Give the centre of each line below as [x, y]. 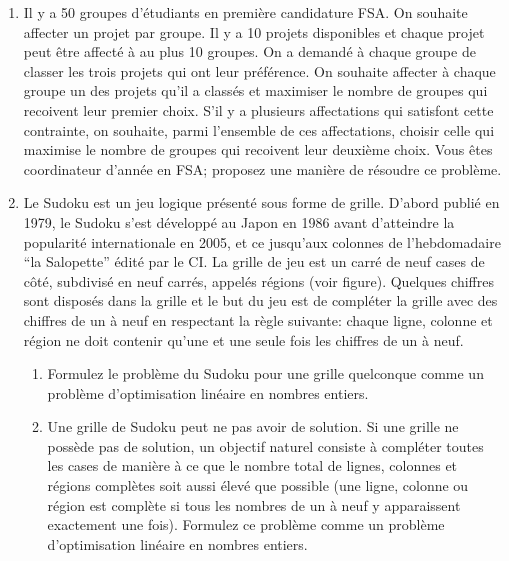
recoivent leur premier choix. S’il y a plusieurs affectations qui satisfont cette [258, 109]
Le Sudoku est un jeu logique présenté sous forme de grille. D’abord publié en [261, 202]
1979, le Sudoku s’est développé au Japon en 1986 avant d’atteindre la [239, 221]
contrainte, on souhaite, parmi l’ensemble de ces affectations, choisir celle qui [259, 129]
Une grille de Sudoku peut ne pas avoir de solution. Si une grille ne [253, 426]
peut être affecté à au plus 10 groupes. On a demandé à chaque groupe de [249, 51]
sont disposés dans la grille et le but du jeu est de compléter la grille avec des [260, 300]
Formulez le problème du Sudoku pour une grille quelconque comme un [265, 373]
